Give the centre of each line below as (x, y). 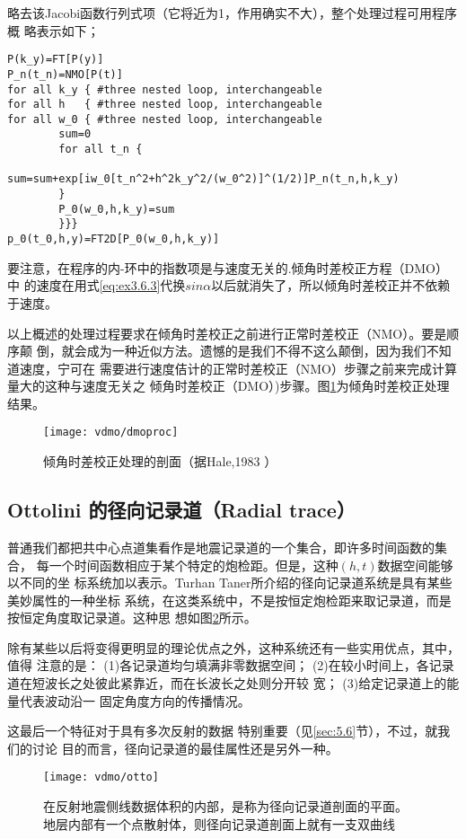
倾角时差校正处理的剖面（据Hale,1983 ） (160, 461)
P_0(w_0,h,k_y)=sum (117, 209)
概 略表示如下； (53, 30)
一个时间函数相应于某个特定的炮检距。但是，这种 (193, 565)
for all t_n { (101, 150)
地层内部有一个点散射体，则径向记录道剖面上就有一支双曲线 (219, 823)
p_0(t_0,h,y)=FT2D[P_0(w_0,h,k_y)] (114, 239)
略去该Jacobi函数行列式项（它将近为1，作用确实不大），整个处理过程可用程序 (233, 13)
